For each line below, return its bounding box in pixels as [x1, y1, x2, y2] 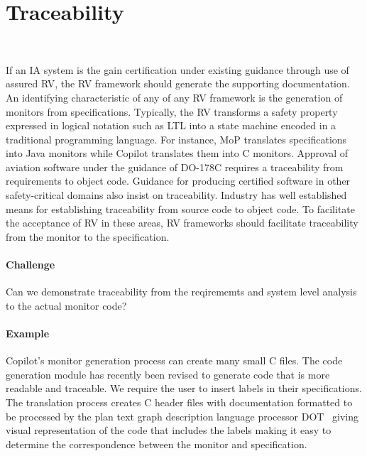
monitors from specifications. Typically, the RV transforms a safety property [6, 104, 338, 119]
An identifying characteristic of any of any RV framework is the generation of [6, 89, 343, 104]
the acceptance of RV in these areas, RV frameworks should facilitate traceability [6, 215, 358, 230]
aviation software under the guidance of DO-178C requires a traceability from [6, 159, 344, 174]
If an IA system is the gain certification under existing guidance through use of [6, 62, 349, 77]
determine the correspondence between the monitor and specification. [6, 436, 307, 451]
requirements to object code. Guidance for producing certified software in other [6, 173, 351, 188]
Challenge [6, 257, 55, 272]
